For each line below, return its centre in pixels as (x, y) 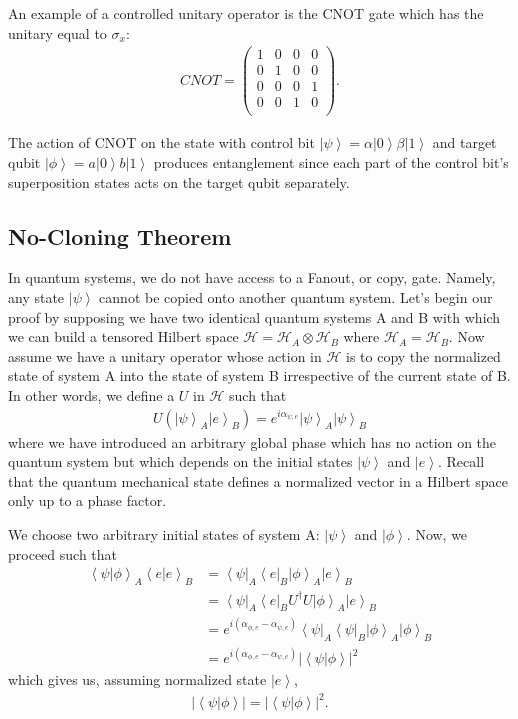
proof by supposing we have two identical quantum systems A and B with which (254, 316)
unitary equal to (57, 32)
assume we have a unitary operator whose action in (165, 355)
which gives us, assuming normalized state (137, 679)
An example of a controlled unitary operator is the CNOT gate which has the (246, 13)
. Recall (461, 461)
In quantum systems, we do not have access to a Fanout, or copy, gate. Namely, (252, 277)
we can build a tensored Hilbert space (123, 336)
